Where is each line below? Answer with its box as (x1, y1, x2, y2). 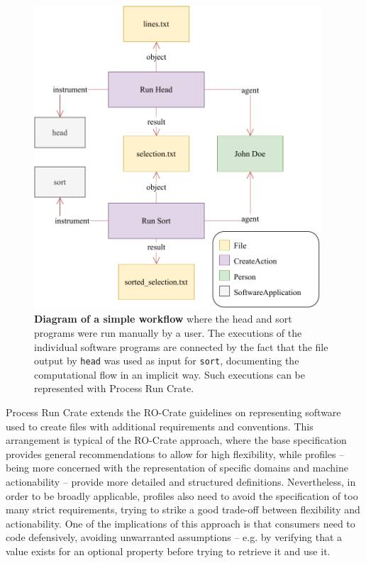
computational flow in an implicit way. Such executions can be (34, 367, 305, 381)
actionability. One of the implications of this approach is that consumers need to (6, 515, 355, 530)
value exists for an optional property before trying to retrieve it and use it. (6, 543, 331, 558)
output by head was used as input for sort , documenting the (34, 353, 299, 368)
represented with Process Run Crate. (34, 381, 194, 396)
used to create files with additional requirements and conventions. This (6, 418, 314, 433)
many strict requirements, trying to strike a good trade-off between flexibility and (6, 502, 360, 517)
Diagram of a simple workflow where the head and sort (34, 311, 292, 326)
